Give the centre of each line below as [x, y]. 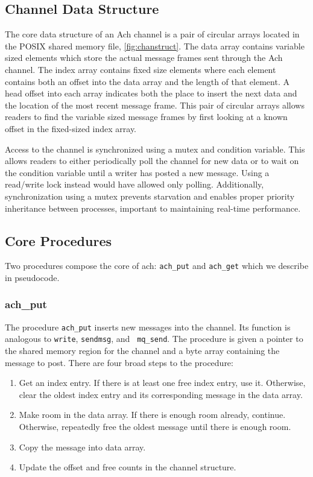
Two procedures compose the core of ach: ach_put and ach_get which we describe [157, 266]
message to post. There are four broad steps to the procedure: [119, 362]
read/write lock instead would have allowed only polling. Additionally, [134, 184]
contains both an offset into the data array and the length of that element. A [147, 81]
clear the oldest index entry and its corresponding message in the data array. [161, 394]
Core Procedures [58, 240]
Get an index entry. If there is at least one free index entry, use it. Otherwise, [162, 383]
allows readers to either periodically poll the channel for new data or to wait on [152, 161]
